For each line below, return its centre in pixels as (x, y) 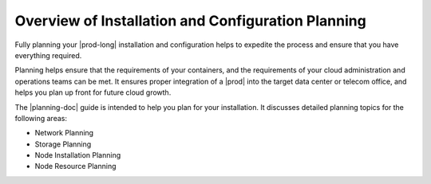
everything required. (48, 55)
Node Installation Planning (78, 155)
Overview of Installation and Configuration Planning (190, 21)
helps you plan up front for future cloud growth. (93, 92)
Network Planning (64, 133)
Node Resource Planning (75, 166)
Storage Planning (63, 144)
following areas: (41, 118)
